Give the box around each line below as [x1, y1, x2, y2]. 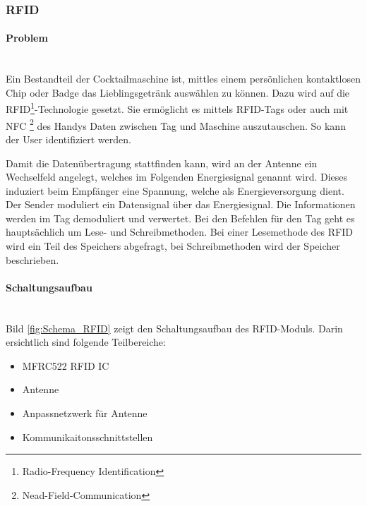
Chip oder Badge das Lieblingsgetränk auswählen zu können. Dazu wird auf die [6, 85, 350, 100]
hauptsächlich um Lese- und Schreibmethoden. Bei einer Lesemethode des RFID [6, 224, 353, 239]
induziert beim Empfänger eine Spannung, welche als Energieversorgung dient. [6, 183, 344, 198]
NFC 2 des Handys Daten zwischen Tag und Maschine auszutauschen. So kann [6, 116, 346, 133]
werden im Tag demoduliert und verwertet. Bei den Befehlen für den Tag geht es [6, 210, 355, 225]
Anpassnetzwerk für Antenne [22, 406, 148, 421]
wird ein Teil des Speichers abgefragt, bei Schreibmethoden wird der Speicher [6, 239, 340, 253]
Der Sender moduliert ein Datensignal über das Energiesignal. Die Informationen [6, 197, 356, 212]
